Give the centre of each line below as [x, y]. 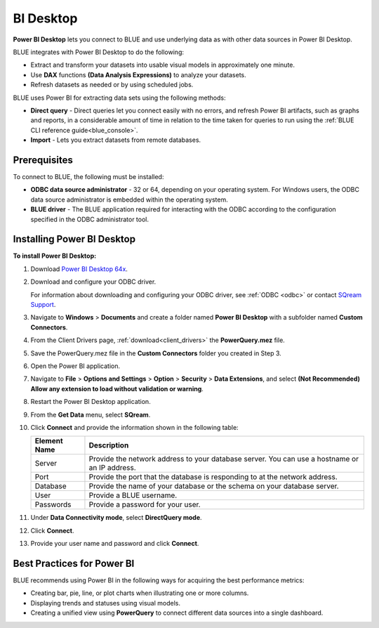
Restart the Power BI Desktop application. [91, 402]
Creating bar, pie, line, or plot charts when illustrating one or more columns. [140, 593]
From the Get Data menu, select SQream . [91, 414]
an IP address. [112, 468]
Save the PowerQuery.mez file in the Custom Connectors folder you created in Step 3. [156, 353]
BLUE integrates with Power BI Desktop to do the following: [98, 52]
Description [109, 445]
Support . [43, 305]
